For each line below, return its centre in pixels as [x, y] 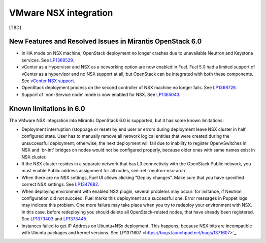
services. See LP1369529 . [48, 60]
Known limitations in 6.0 [47, 108]
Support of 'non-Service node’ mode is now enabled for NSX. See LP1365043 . [101, 94]
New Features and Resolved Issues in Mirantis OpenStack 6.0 [105, 42]
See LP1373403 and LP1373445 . [54, 219]
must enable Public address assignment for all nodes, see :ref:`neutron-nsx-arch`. [105, 171]
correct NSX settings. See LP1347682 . [60, 184]
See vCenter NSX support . [48, 81]
